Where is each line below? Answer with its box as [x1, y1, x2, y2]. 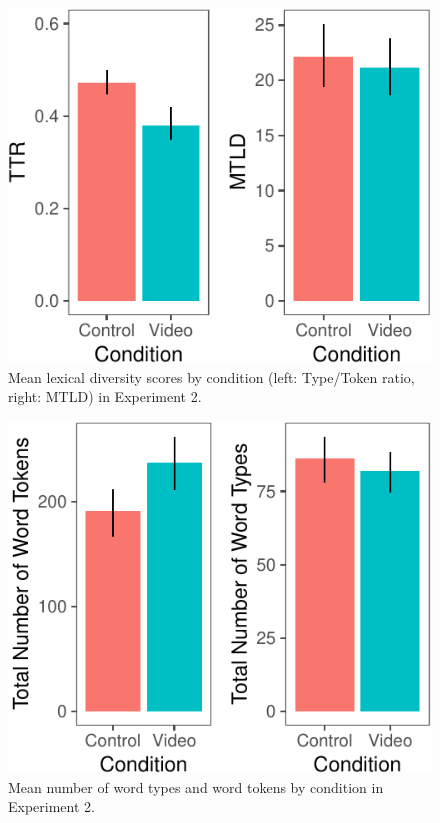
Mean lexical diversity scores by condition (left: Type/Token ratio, [8, 366, 415, 387]
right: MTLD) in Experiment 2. [8, 386, 202, 407]
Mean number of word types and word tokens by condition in [8, 776, 384, 797]
